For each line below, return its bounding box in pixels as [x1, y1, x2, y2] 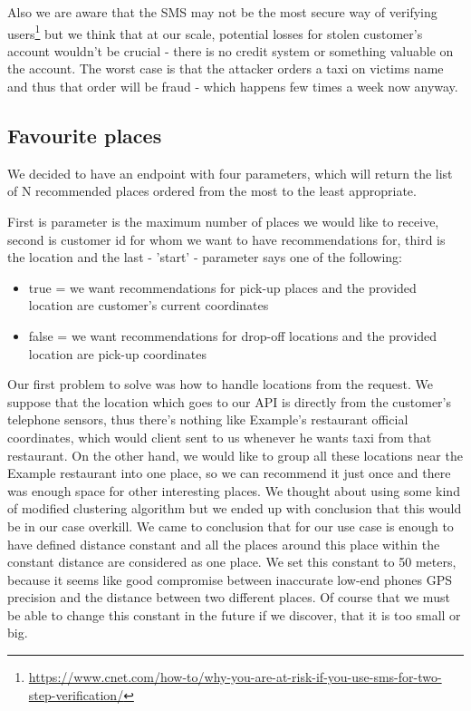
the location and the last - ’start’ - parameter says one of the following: [7, 248, 402, 267]
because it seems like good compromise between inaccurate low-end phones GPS [7, 570, 453, 589]
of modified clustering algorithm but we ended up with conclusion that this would [7, 499, 462, 518]
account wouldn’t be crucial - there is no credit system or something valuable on [7, 41, 454, 60]
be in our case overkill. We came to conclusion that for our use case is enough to [7, 516, 454, 535]
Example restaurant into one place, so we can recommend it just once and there [7, 463, 451, 482]
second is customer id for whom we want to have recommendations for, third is [7, 229, 446, 248]
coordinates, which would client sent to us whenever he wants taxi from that [7, 427, 432, 446]
